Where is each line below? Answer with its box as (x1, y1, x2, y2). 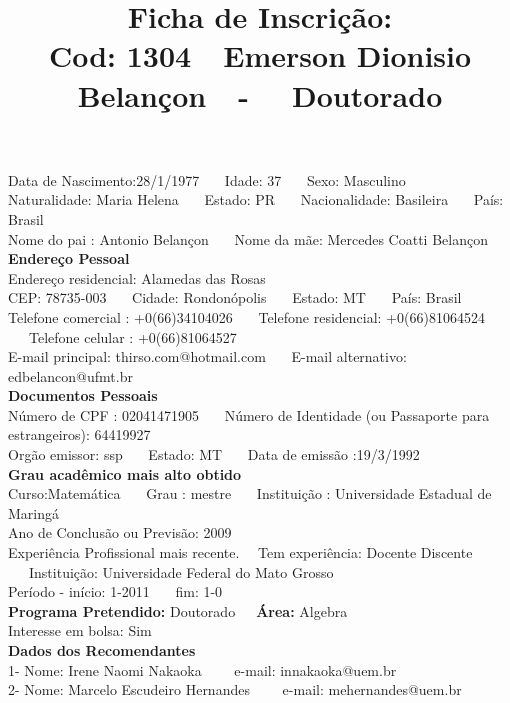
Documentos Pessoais (8, 385, 158, 406)
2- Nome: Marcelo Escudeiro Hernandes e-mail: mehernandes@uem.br (8, 679, 462, 700)
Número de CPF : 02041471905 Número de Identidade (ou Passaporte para (8, 404, 490, 425)
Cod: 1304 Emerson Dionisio (48, 35, 472, 76)
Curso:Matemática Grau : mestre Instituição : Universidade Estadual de (8, 483, 492, 504)
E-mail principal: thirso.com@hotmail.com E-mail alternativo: (8, 346, 407, 367)
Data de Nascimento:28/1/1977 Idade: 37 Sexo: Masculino (8, 169, 406, 190)
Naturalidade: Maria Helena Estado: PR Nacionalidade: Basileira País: (8, 189, 504, 210)
